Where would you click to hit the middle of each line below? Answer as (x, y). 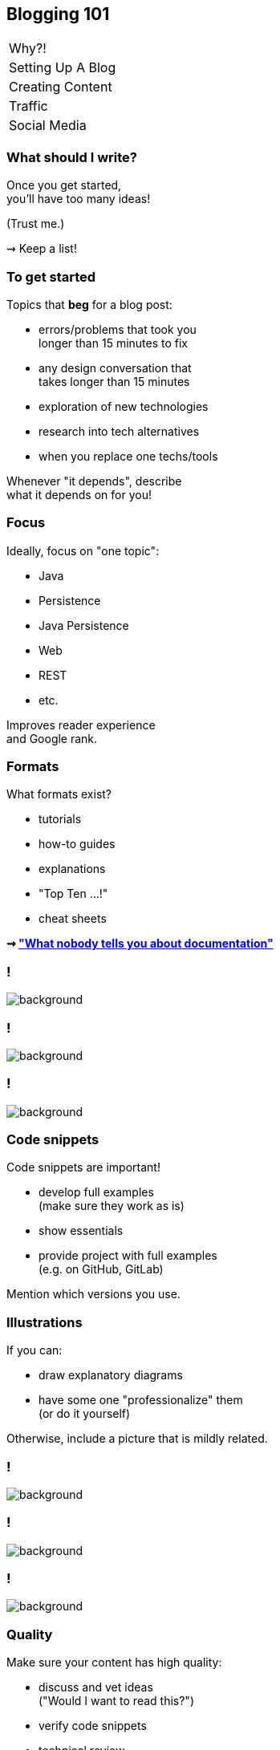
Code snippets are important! (83, 1167)
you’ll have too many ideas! (79, 199)
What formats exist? (59, 794)
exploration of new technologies (124, 406)
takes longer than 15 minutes (114, 381)
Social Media (48, 126)
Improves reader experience (81, 725)
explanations (72, 869)
